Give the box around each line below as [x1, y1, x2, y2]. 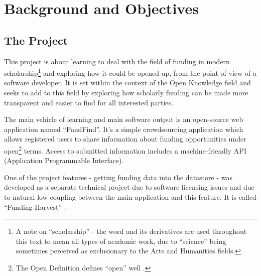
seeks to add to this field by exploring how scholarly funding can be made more [4, 87, 248, 98]
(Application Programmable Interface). [4, 155, 124, 166]
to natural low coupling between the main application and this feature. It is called [4, 192, 256, 202]
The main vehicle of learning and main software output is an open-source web [4, 114, 243, 124]
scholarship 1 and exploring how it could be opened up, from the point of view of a [4, 66, 256, 78]
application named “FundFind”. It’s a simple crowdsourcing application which [4, 123, 243, 134]
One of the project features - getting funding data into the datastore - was [4, 172, 232, 182]
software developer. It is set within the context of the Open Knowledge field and [4, 77, 251, 88]
